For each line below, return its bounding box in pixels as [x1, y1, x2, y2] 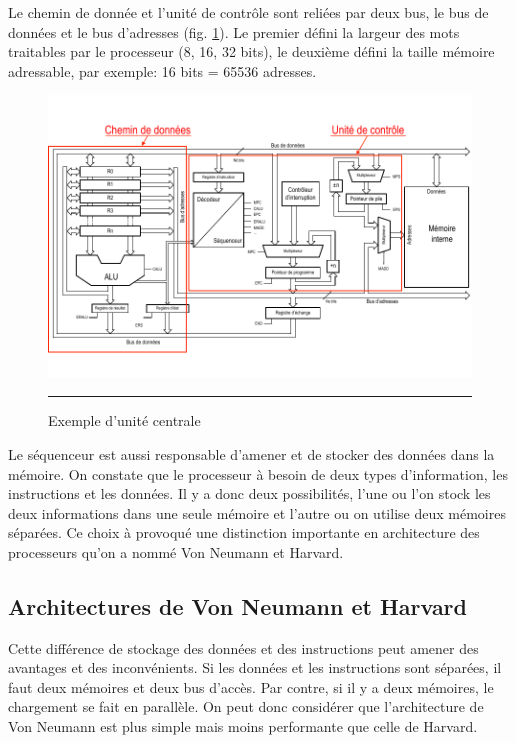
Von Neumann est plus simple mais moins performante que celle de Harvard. [8, 716, 478, 737]
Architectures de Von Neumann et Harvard [8, 590, 467, 621]
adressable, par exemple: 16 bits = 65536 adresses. [8, 60, 317, 81]
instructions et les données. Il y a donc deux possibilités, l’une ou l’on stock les [8, 483, 491, 504]
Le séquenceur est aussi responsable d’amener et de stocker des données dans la [8, 443, 495, 464]
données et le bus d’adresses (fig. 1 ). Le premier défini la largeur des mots [8, 21, 460, 42]
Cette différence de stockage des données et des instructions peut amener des [8, 637, 479, 658]
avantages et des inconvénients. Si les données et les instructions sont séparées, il [8, 657, 502, 678]
